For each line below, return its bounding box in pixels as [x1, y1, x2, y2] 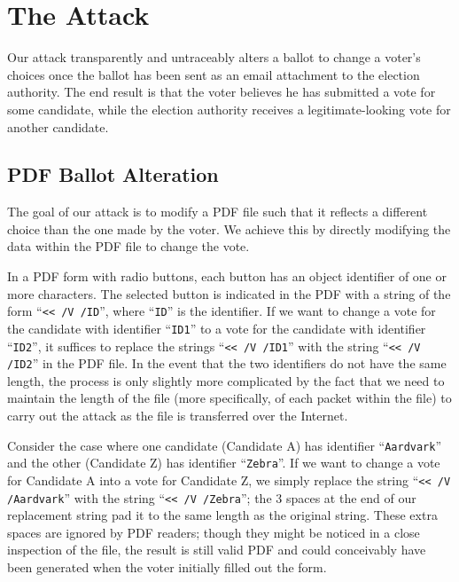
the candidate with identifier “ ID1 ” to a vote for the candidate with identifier [7, 319, 426, 337]
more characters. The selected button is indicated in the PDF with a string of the [7, 284, 451, 303]
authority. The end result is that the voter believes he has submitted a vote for [7, 83, 436, 101]
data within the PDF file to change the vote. [7, 237, 250, 256]
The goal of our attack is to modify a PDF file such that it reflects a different [7, 202, 428, 221]
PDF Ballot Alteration [7, 161, 219, 188]
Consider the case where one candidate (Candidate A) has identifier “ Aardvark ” [7, 436, 442, 454]
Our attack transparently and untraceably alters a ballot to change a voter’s [7, 48, 421, 67]
